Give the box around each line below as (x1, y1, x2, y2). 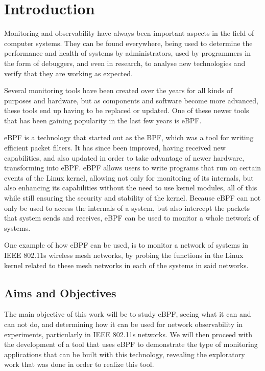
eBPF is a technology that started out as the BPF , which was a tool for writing (4, 132, 254, 143)
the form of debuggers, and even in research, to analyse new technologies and (4, 57, 246, 68)
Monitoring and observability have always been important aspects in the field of (4, 28, 254, 38)
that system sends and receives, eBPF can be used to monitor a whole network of (4, 212, 259, 223)
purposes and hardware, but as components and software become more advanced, (4, 95, 258, 105)
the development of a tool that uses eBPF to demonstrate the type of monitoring (4, 339, 258, 350)
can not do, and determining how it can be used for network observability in (4, 318, 243, 329)
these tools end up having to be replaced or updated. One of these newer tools (4, 105, 249, 116)
